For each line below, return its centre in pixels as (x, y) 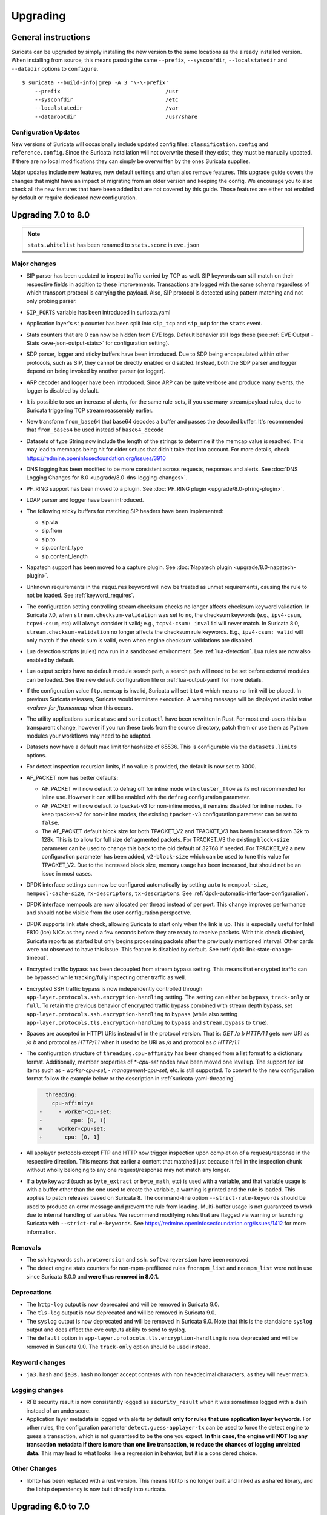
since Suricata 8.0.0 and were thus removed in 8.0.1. (93, 1276)
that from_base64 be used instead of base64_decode (95, 430)
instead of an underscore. (58, 1410)
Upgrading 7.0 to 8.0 (51, 215)
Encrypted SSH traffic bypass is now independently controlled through (114, 988)
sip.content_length (64, 556)
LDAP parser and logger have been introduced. (85, 500)
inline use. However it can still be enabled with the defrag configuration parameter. (146, 797)
